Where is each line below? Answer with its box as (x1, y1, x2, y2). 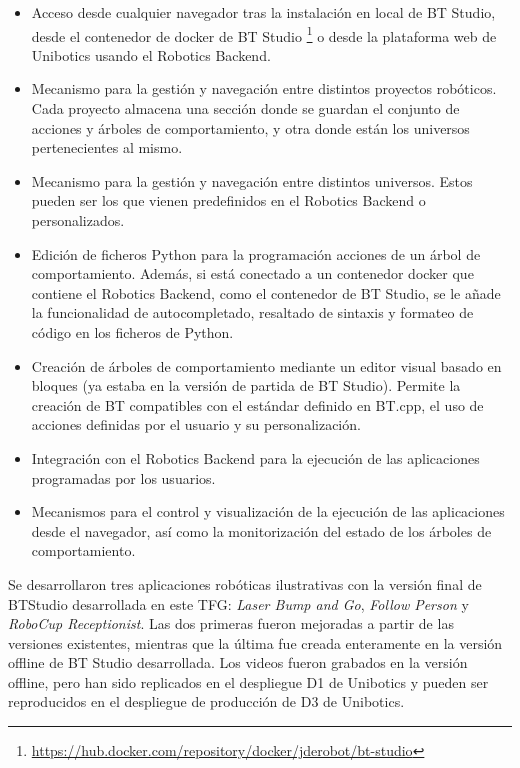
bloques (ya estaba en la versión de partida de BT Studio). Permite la (31, 375, 461, 396)
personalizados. (31, 210, 125, 230)
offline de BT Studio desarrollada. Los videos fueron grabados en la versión (8, 652, 468, 673)
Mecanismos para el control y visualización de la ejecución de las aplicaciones (31, 501, 505, 522)
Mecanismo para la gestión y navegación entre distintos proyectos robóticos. (31, 78, 497, 99)
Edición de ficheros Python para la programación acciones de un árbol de (31, 243, 481, 264)
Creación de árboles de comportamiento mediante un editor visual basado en (31, 355, 502, 376)
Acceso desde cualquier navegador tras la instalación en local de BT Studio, (31, 2, 496, 22)
